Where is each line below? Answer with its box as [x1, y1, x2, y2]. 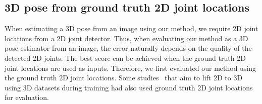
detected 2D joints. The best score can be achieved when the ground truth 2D [5, 52, 246, 63]
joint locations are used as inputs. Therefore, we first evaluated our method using [5, 62, 256, 73]
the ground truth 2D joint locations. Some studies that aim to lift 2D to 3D [5, 72, 243, 83]
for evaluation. [5, 92, 49, 102]
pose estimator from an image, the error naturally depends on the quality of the [5, 43, 252, 53]
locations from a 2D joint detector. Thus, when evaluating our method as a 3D [5, 33, 248, 43]
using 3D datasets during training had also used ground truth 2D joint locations [5, 82, 253, 92]
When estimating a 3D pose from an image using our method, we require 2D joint [5, 23, 258, 34]
